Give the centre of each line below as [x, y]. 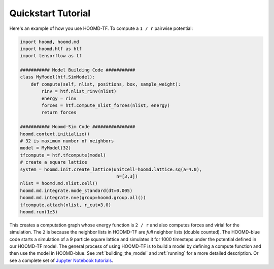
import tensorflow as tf [51, 56]
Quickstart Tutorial [50, 13]
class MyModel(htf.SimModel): [58, 77]
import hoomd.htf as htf [51, 49]
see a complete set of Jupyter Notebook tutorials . [61, 260]
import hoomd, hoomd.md [50, 42]
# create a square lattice [54, 162]
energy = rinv [59, 98]
